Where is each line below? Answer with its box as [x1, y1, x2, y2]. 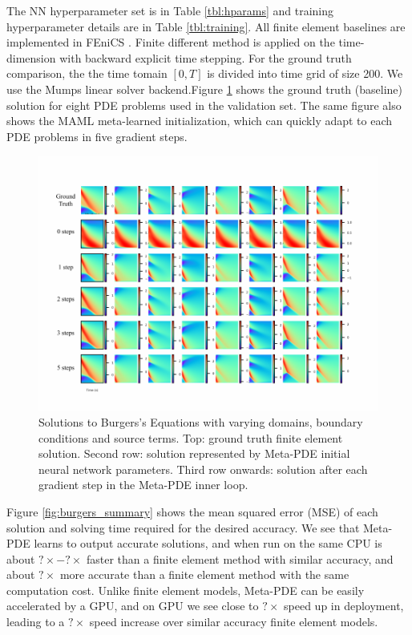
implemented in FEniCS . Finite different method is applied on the [6, 34, 335, 51]
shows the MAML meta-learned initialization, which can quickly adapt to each [6, 112, 393, 129]
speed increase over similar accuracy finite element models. [89, 613, 378, 630]
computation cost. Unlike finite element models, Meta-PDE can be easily [6, 581, 365, 598]
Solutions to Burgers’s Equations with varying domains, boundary [38, 413, 363, 430]
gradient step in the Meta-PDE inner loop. [38, 476, 248, 493]
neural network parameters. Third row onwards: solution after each [38, 460, 368, 477]
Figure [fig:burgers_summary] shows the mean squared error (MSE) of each [6, 503, 378, 520]
